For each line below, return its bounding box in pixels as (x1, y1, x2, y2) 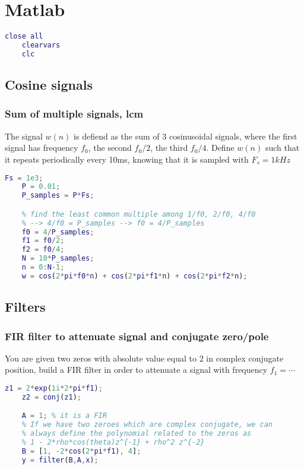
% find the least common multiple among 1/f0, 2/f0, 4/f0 (21, 210, 256, 218)
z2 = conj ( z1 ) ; (21, 392, 81, 401)
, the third (150, 141, 188, 154)
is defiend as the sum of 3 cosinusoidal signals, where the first (74, 129, 297, 142)
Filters (5, 297, 46, 316)
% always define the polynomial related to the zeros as (21, 429, 252, 438)
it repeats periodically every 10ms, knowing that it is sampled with (5, 153, 249, 165)
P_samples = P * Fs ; (21, 191, 94, 200)
